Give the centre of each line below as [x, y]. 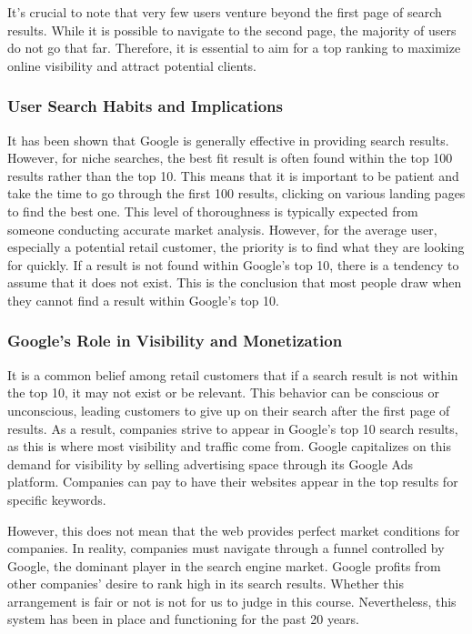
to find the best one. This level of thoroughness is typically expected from [213, 211]
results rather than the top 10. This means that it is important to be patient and [233, 175]
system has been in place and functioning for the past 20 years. [184, 619]
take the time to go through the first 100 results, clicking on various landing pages [236, 193]
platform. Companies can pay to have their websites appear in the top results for [233, 482]
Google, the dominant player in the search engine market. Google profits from [224, 565]
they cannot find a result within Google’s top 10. [143, 300]
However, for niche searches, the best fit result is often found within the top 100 [230, 158]
